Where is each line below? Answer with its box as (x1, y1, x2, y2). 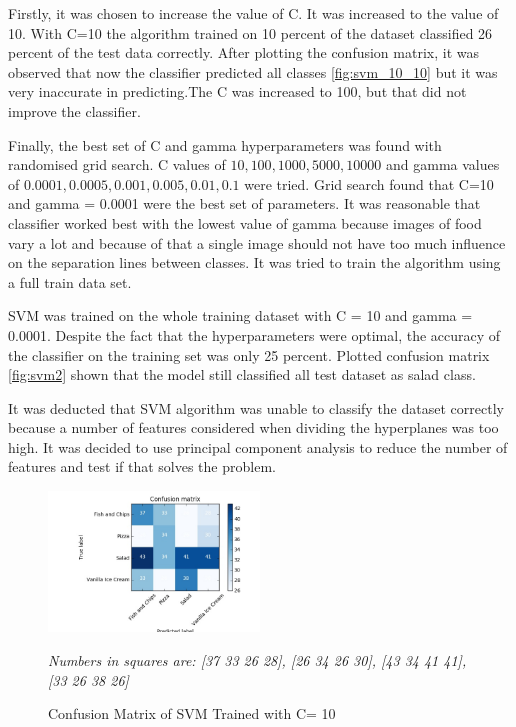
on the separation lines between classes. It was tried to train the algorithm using (8, 252, 501, 273)
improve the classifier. (8, 100, 141, 121)
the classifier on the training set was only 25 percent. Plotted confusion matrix (8, 344, 490, 365)
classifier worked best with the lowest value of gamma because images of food (8, 212, 482, 233)
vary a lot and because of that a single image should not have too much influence (8, 232, 506, 253)
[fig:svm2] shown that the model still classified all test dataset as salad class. (8, 364, 476, 385)
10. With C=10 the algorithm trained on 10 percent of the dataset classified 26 (8, 22, 493, 43)
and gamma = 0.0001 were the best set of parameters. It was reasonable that (8, 193, 481, 214)
